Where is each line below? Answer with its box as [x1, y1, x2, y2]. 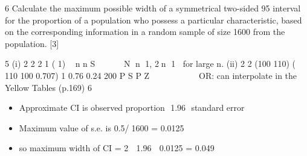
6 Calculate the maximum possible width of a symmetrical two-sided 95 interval [5, 2, 301, 14]
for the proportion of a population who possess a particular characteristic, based [5, 13, 302, 26]
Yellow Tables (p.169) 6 [5, 81, 92, 93]
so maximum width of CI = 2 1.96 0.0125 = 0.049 [19, 142, 215, 154]
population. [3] [5, 37, 59, 49]
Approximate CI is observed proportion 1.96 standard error [19, 101, 245, 114]
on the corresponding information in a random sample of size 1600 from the [5, 25, 285, 38]
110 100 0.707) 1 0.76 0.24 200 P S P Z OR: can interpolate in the [5, 69, 297, 81]
